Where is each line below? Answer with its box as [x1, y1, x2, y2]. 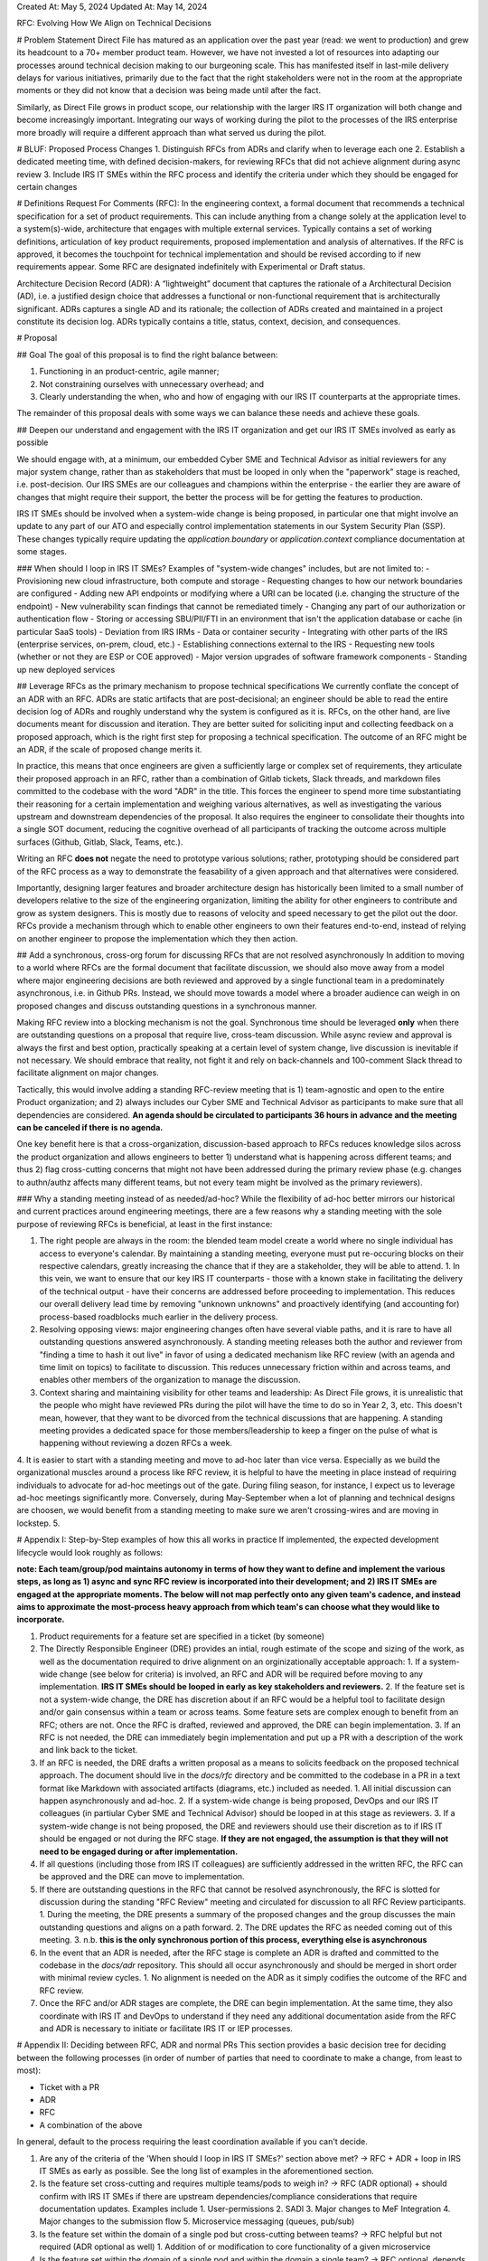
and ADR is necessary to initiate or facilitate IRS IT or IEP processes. [39, 2022, 294, 2034]
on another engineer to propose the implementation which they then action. [16, 932, 298, 944]
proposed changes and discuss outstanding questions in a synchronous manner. [16, 1000, 318, 1011]
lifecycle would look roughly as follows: [16, 1547, 164, 1557]
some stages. [16, 546, 68, 557]
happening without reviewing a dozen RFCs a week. [39, 1438, 232, 1449]
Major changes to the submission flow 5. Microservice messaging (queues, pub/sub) [39, 2216, 355, 2227]
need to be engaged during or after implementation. [39, 1846, 239, 1857]
